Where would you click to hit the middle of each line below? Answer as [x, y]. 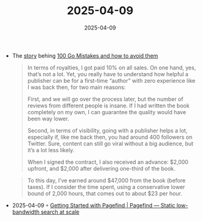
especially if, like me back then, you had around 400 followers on [110, 137]
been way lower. [48, 118]
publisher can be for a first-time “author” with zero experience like [111, 80]
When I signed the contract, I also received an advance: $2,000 [108, 162]
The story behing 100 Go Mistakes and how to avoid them [85, 55]
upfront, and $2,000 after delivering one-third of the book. [102, 168]
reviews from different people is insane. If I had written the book [108, 106]
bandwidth [26, 212]
